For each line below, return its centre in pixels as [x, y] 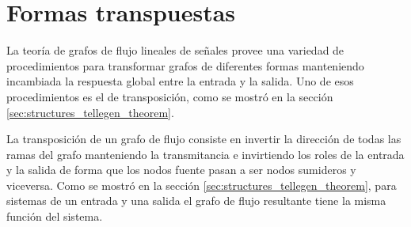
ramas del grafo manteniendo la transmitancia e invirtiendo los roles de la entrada [205, 154]
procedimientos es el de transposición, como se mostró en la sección [170, 96]
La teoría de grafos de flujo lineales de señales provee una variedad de [175, 50]
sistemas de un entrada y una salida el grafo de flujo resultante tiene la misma [196, 201]
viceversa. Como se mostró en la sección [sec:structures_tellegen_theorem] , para [202, 185]
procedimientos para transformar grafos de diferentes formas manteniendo [185, 65]
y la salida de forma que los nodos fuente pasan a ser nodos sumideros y [181, 170]
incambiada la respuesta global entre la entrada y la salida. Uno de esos [180, 81]
